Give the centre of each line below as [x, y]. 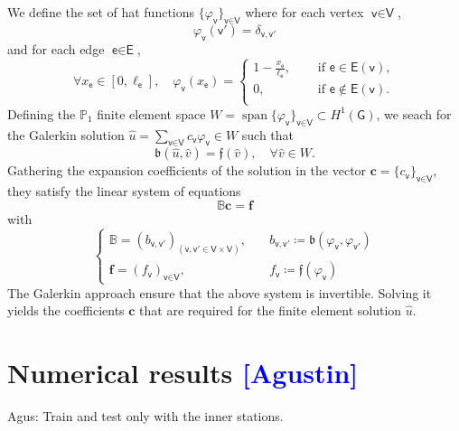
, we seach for [414, 113]
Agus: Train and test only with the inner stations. [145, 415]
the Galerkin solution [66, 134]
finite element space [151, 113]
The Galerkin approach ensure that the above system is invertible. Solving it [220, 292]
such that [268, 134]
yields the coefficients [66, 310]
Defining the [42, 113]
